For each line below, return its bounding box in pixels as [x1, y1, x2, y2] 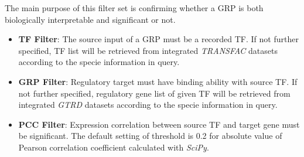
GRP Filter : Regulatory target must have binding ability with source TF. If [18, 75, 298, 87]
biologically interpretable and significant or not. [5, 13, 176, 25]
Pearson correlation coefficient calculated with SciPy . [18, 141, 209, 153]
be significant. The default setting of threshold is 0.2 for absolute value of [18, 129, 282, 142]
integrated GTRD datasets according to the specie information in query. [18, 98, 278, 111]
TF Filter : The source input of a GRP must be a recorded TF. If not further [18, 33, 299, 45]
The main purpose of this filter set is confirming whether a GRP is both [5, 2, 264, 13]
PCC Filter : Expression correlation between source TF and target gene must [18, 118, 300, 130]
